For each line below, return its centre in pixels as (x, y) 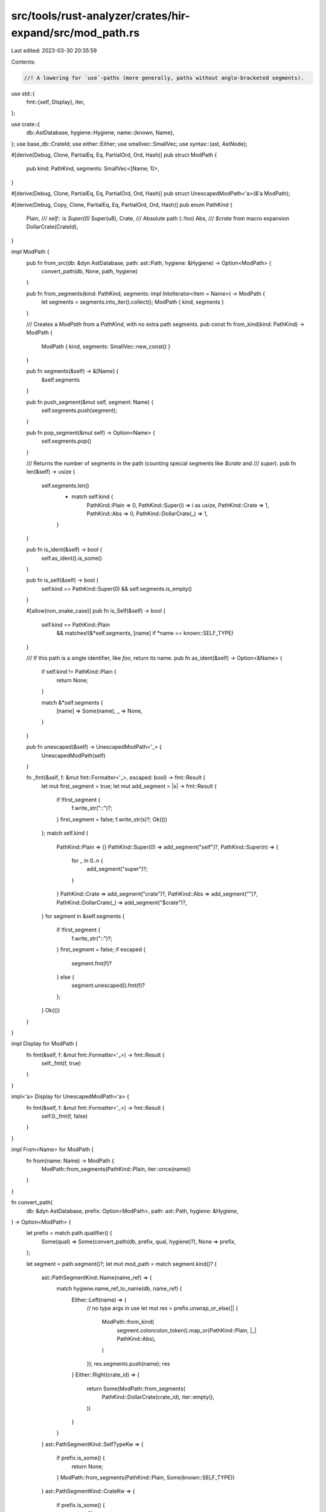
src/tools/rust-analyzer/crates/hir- (101, 16)
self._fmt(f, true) (61, 1063)
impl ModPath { (30, 252)
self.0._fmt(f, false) (65, 1116)
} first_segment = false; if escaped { (101, 950)
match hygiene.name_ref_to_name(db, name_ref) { (119, 1289)
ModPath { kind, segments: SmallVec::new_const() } (106, 346)
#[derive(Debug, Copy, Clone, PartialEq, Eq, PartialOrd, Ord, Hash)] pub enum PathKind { (122, 204)
